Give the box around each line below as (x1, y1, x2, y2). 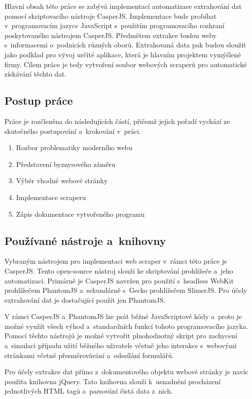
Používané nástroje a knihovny (4, 233, 166, 248)
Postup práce (4, 93, 73, 108)
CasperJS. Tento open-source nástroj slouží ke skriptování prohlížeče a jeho (4, 265, 233, 276)
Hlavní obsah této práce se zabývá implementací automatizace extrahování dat (4, 1, 242, 11)
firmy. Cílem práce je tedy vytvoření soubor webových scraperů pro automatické (4, 59, 247, 69)
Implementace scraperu (16, 192, 86, 202)
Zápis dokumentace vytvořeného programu (16, 208, 145, 219)
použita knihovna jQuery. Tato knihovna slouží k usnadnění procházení (4, 376, 221, 386)
